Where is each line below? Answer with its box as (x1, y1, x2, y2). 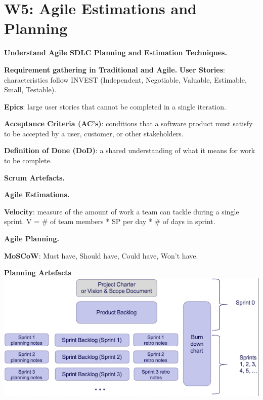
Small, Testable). (4, 84, 57, 95)
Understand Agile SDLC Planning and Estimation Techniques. (4, 47, 227, 58)
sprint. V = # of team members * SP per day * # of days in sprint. (4, 216, 215, 227)
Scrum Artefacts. (4, 172, 65, 183)
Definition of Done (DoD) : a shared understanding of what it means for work (4, 145, 255, 156)
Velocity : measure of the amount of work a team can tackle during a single (4, 206, 239, 216)
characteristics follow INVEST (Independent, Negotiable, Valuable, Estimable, (4, 74, 247, 85)
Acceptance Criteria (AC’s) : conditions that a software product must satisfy (4, 118, 253, 129)
